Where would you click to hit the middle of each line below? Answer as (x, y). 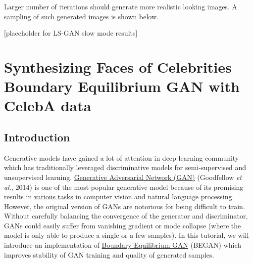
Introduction (37, 137)
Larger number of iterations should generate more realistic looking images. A (121, 6)
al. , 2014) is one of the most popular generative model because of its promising (124, 187)
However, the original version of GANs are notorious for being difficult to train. (125, 206)
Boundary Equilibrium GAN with (122, 86)
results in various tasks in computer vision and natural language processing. (119, 197)
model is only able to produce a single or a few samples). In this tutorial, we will (126, 235)
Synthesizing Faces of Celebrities (118, 66)
